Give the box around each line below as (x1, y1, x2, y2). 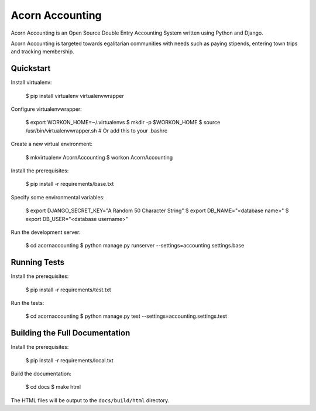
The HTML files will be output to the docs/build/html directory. (11, 396, 170, 404)
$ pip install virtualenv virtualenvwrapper (25, 92, 124, 99)
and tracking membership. (11, 48, 74, 55)
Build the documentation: (11, 370, 71, 378)
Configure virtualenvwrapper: (11, 106, 82, 113)
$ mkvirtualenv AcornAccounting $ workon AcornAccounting (25, 154, 173, 161)
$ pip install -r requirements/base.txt (25, 181, 114, 188)
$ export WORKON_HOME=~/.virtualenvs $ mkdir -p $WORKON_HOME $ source (25, 119, 221, 126)
